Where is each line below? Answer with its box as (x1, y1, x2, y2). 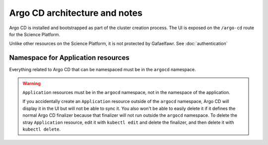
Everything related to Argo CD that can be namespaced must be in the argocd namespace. (9, 67, 196, 73)
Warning (22, 80, 41, 86)
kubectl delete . (22, 126, 61, 132)
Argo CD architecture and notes (9, 7, 142, 18)
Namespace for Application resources (9, 53, 130, 62)
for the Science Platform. (9, 31, 61, 37)
